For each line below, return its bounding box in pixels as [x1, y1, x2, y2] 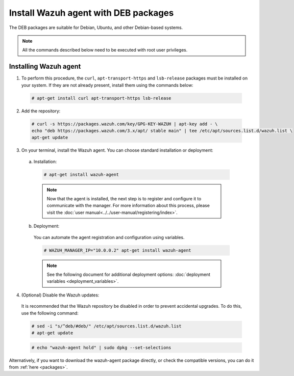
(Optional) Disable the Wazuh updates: [21, 292, 99, 298]
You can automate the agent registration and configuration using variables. [33, 234, 185, 240]
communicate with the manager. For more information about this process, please [47, 203, 210, 209]
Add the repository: [21, 108, 61, 114]
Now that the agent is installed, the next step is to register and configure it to [47, 196, 201, 202]
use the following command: [21, 310, 79, 316]
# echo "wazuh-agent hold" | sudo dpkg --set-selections [31, 345, 171, 350]
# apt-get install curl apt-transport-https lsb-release [31, 95, 171, 101]
